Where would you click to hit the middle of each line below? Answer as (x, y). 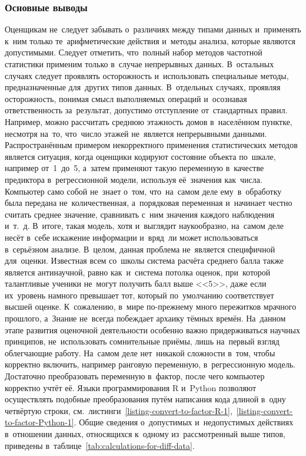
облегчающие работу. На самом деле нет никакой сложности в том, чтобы (140, 352)
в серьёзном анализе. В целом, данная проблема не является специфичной (140, 249)
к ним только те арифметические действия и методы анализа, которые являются (150, 40)
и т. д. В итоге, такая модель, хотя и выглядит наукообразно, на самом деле (144, 226)
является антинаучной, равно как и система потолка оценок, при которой (138, 272)
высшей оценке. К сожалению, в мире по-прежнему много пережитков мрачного (151, 306)
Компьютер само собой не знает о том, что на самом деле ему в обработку (143, 191)
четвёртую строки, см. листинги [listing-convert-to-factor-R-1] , (119, 410)
